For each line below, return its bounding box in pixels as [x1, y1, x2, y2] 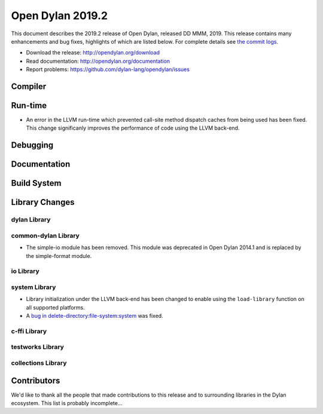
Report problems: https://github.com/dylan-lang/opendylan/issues [26, 66, 190, 73]
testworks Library [11, 343, 64, 351]
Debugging [11, 140, 54, 151]
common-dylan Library [11, 231, 80, 240]
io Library [11, 267, 40, 275]
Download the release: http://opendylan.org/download [26, 49, 160, 56]
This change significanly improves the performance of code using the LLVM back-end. [26, 124, 240, 131]
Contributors [11, 375, 60, 385]
